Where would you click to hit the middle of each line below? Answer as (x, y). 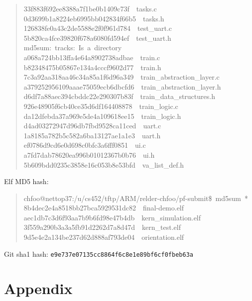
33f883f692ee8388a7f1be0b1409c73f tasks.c (90, 8)
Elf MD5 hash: (26, 181)
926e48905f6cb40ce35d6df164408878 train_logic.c (101, 106)
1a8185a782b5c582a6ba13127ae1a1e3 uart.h (92, 135)
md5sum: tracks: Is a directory (73, 48)
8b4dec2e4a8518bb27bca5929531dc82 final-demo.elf (104, 208)
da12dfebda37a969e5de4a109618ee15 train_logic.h (102, 116)
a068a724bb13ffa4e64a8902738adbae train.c (92, 57)
